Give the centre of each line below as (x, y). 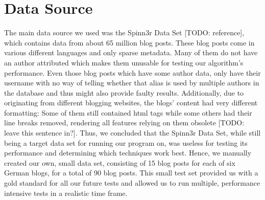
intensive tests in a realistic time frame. (66, 193)
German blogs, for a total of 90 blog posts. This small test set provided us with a (131, 173)
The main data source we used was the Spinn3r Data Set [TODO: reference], (124, 32)
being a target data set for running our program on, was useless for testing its (126, 142)
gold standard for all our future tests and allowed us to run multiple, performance (132, 183)
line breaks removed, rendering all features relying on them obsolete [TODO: (124, 123)
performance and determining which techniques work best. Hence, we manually (128, 153)
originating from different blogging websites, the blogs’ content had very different (131, 103)
